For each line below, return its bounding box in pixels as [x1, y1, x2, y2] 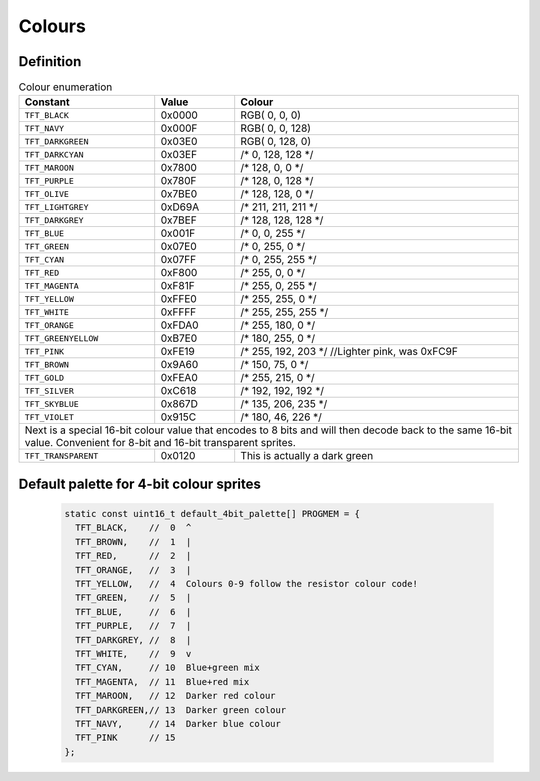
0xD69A [160, 200, 200, 214]
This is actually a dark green [240, 449, 374, 463]
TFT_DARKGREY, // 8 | [75, 634, 192, 645]
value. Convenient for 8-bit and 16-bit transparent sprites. [24, 436, 297, 450]
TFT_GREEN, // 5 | [75, 592, 192, 604]
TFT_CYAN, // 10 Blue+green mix [75, 662, 260, 674]
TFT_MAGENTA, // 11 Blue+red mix [75, 676, 250, 687]
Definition [18, 53, 82, 70]
